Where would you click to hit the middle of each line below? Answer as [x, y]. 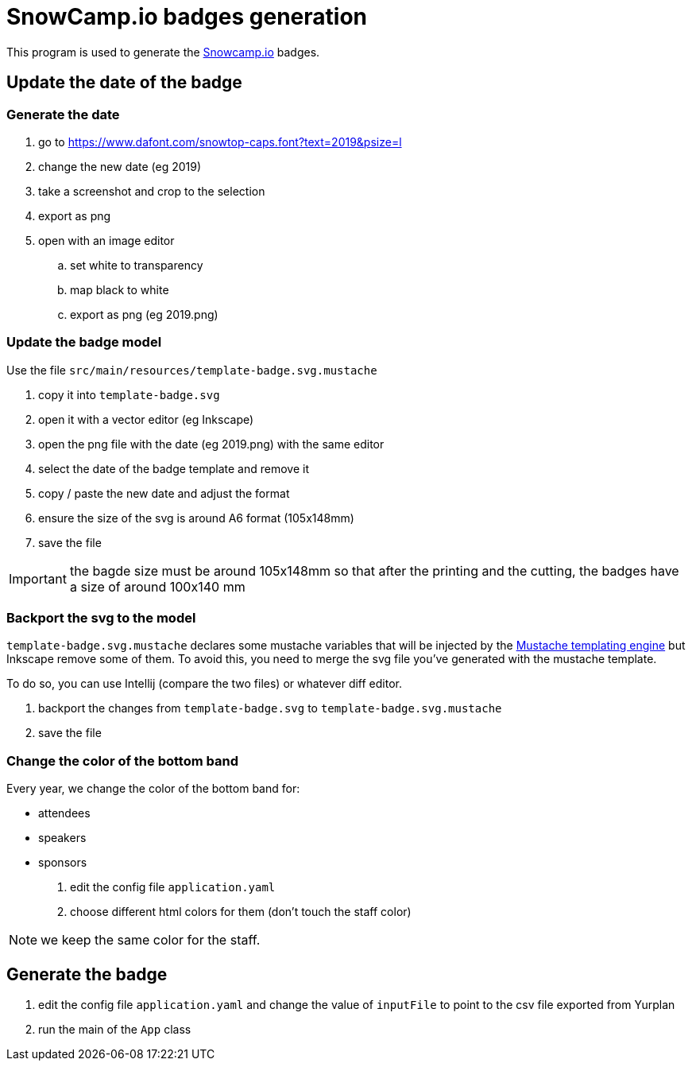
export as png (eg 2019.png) [144, 314]
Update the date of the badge [124, 83]
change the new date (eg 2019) [120, 166]
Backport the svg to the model [101, 618]
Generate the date [63, 114]
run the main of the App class [115, 1030]
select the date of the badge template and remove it [174, 468]
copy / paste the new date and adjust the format [164, 493]
